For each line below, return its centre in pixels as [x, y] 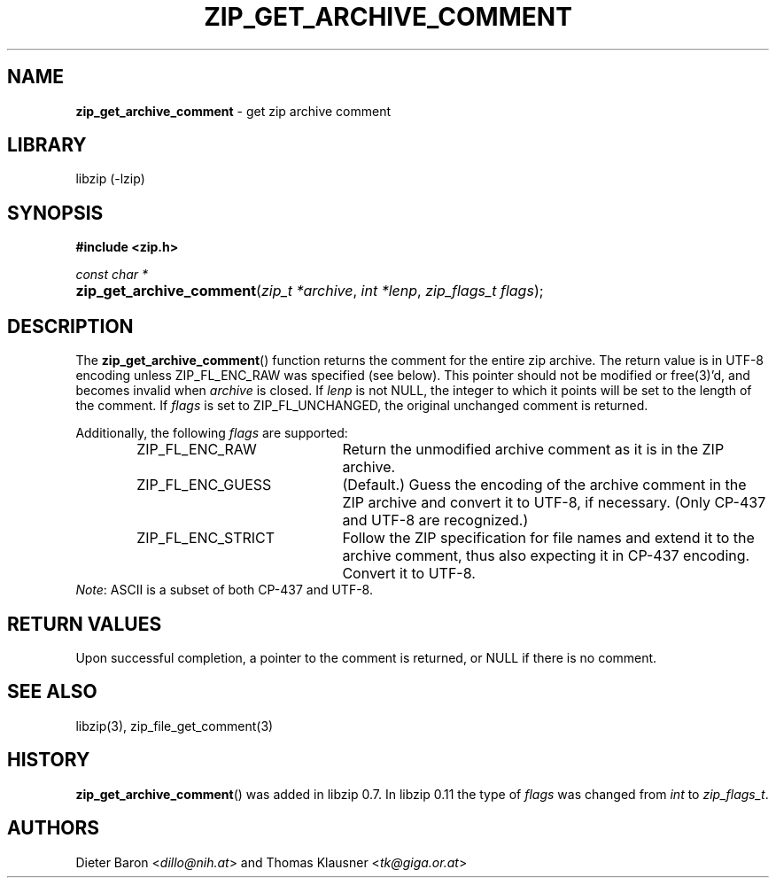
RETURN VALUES [85, 624]
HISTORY [49, 760]
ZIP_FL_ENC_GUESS [204, 485]
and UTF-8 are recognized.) [435, 520]
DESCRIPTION [70, 326]
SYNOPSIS [55, 213]
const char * [112, 275]
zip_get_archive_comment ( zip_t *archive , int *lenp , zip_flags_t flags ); [310, 291]
